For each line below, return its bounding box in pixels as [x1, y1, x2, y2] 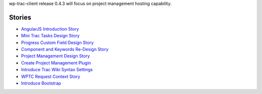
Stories [9, 13, 32, 21]
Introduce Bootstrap [21, 80, 62, 86]
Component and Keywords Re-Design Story [21, 47, 109, 52]
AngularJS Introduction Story [21, 26, 80, 31]
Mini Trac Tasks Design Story [21, 33, 80, 39]
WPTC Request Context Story [21, 73, 81, 79]
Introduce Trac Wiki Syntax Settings [21, 67, 93, 73]
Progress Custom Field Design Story [21, 39, 94, 46]
